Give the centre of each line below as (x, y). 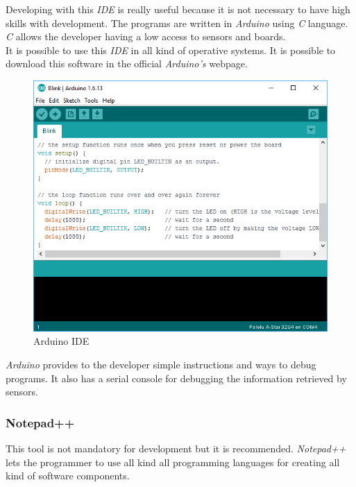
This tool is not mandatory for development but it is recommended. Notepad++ (176, 448)
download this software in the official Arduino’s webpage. (127, 63)
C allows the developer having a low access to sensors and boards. (146, 36)
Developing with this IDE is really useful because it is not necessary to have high (178, 9)
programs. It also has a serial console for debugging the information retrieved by (176, 378)
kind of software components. (68, 476)
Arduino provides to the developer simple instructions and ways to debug (161, 364)
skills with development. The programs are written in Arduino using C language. (177, 23)
